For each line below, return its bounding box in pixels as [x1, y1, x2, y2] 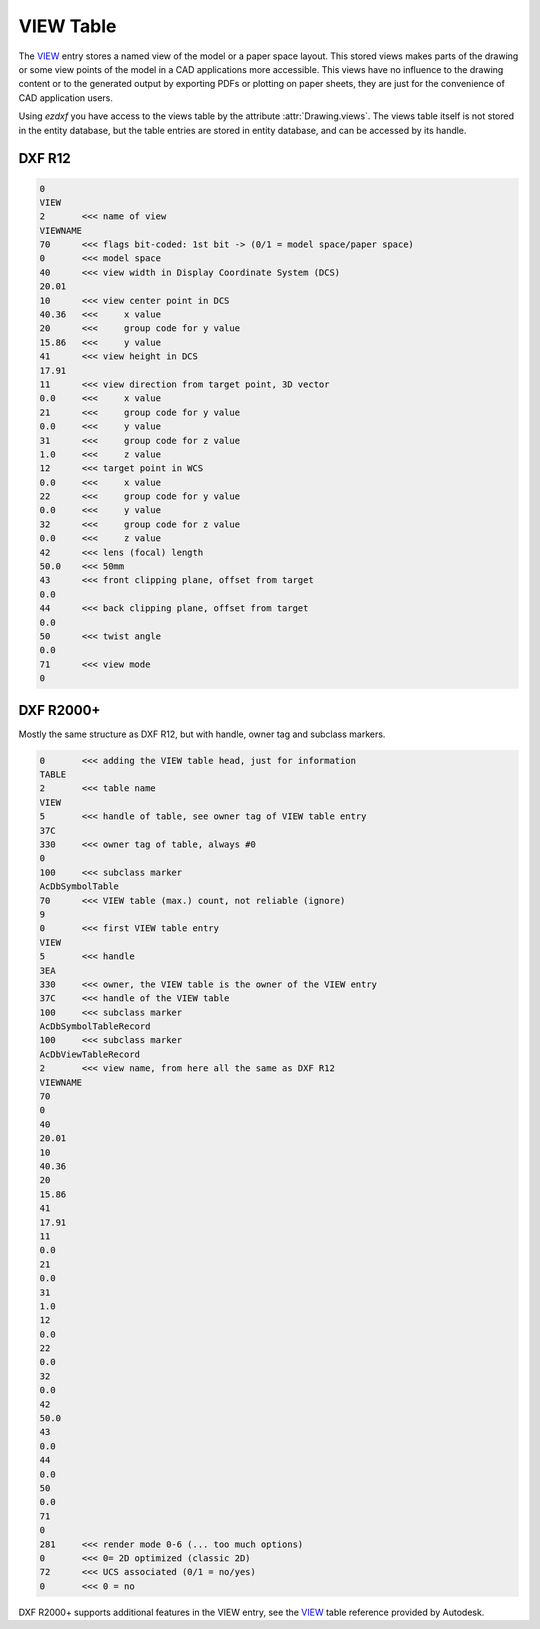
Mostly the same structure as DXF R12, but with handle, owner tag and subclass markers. [18, 728, 386, 740]
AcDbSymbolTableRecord [39, 1021, 151, 1032]
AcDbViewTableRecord [39, 1048, 140, 1060]
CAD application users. [18, 91, 114, 104]
